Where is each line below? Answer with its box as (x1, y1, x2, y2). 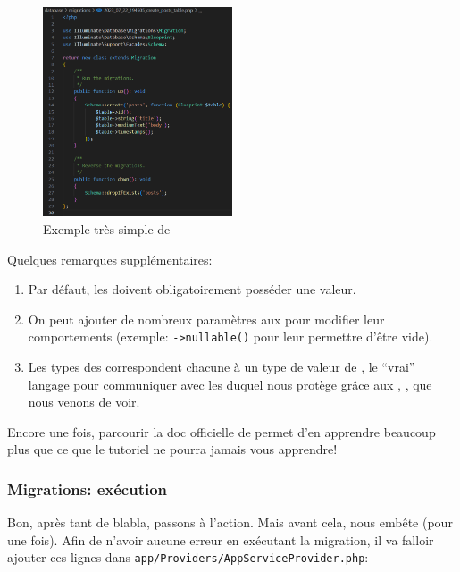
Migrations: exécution (7, 477, 168, 500)
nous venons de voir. (28, 392, 140, 411)
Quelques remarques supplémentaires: (7, 249, 213, 268)
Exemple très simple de (43, 219, 171, 238)
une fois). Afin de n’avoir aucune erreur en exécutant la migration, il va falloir (7, 530, 434, 549)
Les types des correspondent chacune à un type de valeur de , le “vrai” (28, 357, 415, 376)
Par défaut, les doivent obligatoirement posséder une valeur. (28, 280, 356, 299)
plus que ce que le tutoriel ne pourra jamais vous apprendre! (7, 440, 338, 458)
